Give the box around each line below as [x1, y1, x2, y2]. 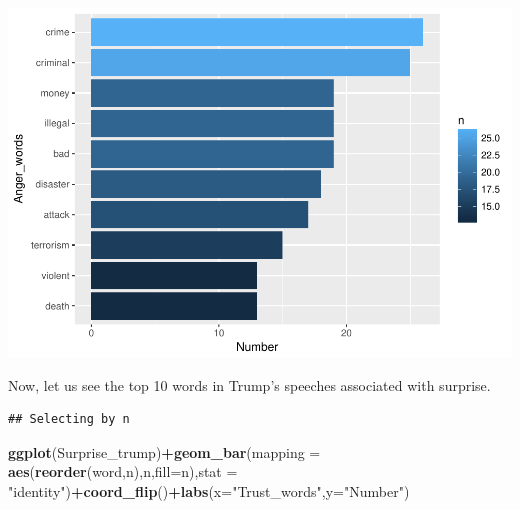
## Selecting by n [8, 412, 130, 427]
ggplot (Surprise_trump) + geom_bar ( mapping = [8, 441, 321, 462]
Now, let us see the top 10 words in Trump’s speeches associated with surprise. [8, 374, 491, 395]
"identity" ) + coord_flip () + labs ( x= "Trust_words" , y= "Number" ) [8, 480, 410, 501]
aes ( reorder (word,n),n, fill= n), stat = [8, 461, 238, 482]
